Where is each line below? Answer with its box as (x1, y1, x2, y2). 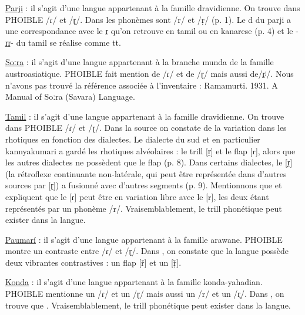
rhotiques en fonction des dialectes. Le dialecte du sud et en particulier (5, 133, 260, 145)
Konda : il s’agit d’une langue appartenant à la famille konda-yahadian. (5, 276, 263, 288)
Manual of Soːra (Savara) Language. (5, 90, 135, 103)
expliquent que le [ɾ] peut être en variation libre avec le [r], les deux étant (5, 190, 269, 202)
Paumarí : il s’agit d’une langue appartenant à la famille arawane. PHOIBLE (5, 233, 283, 245)
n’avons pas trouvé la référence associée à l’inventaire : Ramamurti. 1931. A (5, 79, 278, 91)
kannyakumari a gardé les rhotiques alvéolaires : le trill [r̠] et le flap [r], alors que (5, 144, 296, 157)
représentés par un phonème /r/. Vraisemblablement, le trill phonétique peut (5, 202, 282, 214)
